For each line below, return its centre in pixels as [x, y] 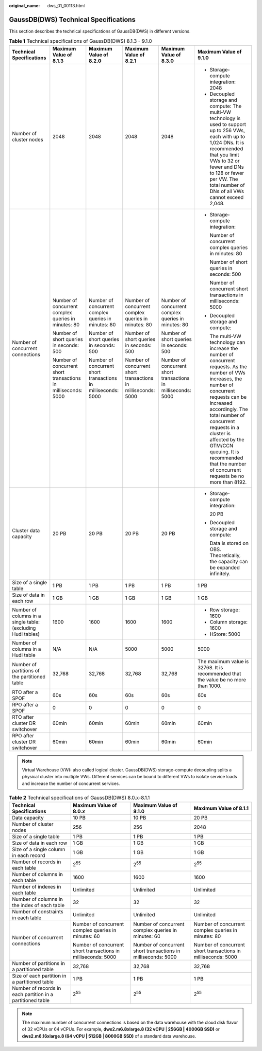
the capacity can [229, 561]
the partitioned [29, 677]
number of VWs [227, 373]
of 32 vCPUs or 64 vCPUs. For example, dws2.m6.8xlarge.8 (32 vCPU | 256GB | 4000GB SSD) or [121, 1029]
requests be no [227, 476]
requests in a [224, 427]
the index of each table [38, 905]
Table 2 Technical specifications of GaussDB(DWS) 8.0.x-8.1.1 [79, 798]
